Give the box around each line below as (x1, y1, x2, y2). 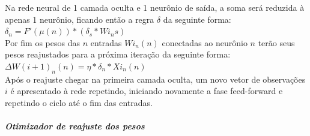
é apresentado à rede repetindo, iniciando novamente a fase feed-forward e (10, 84, 283, 97)
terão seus (258, 36, 295, 49)
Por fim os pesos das (5, 36, 80, 49)
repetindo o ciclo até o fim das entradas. (5, 96, 153, 108)
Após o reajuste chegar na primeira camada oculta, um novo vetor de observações (5, 72, 306, 85)
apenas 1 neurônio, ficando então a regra (5, 13, 154, 25)
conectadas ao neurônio (162, 36, 248, 49)
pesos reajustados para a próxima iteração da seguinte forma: (5, 48, 231, 61)
